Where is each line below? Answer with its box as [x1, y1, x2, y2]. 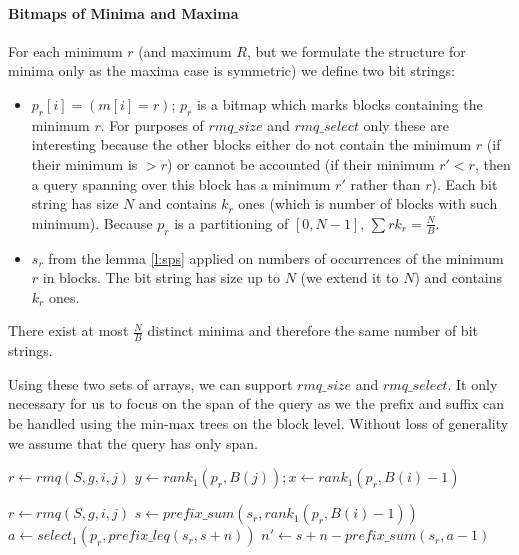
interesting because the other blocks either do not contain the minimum [31, 134, 472, 155]
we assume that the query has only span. [8, 432, 258, 453]
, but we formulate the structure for [246, 40, 466, 61]
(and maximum [138, 40, 232, 61]
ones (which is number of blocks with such [238, 193, 498, 214]
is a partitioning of [174, 212, 289, 233]
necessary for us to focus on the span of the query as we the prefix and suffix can [8, 393, 505, 414]
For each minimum [8, 40, 123, 61]
